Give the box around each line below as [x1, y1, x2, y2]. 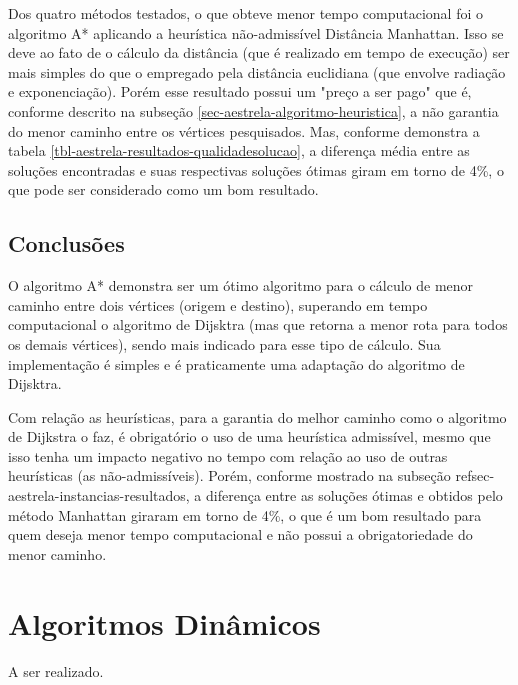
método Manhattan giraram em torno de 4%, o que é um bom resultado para [8, 504, 482, 525]
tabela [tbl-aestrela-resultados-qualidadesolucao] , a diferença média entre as [8, 140, 470, 161]
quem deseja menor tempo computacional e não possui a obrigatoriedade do [8, 524, 473, 545]
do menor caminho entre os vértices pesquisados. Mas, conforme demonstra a [8, 120, 480, 141]
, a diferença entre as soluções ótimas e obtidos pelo [185, 485, 503, 506]
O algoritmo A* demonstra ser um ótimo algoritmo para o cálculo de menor [8, 275, 474, 296]
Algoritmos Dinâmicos [8, 602, 321, 643]
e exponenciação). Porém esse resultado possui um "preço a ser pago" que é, [8, 81, 472, 102]
